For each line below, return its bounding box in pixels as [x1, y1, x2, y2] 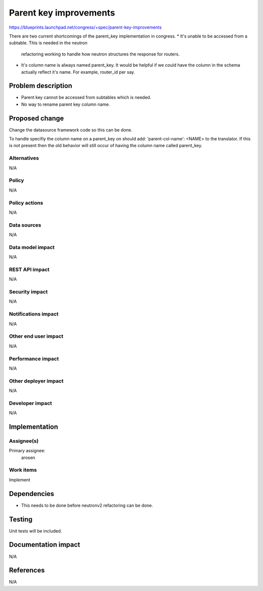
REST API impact [9, 266, 50, 273]
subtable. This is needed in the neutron [9, 40, 88, 46]
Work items [9, 467, 37, 474]
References [9, 566, 45, 574]
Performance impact [9, 355, 59, 362]
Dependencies [9, 490, 55, 498]
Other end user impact [9, 333, 63, 340]
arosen [21, 455, 36, 460]
